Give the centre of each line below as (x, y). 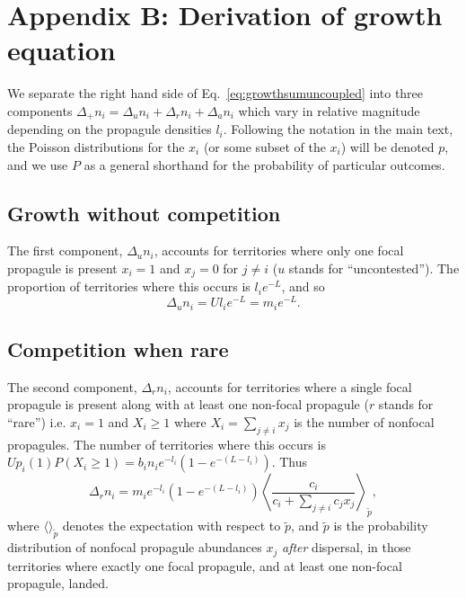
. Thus (290, 462)
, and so (303, 286)
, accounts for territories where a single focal (290, 386)
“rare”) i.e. (37, 421)
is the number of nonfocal (364, 421)
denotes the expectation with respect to (171, 526)
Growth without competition (144, 213)
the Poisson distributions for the (96, 146)
